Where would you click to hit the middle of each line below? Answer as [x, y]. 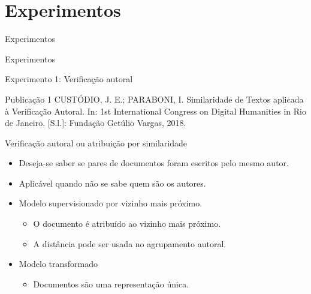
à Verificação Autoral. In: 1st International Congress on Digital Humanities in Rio [155, 111]
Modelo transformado [58, 264]
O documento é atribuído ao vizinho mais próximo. [127, 223]
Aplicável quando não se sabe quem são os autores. [112, 183]
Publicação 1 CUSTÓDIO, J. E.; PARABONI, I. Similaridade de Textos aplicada [154, 99]
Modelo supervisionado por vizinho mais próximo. [111, 203]
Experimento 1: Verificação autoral [69, 79]
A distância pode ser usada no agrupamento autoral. [130, 243]
